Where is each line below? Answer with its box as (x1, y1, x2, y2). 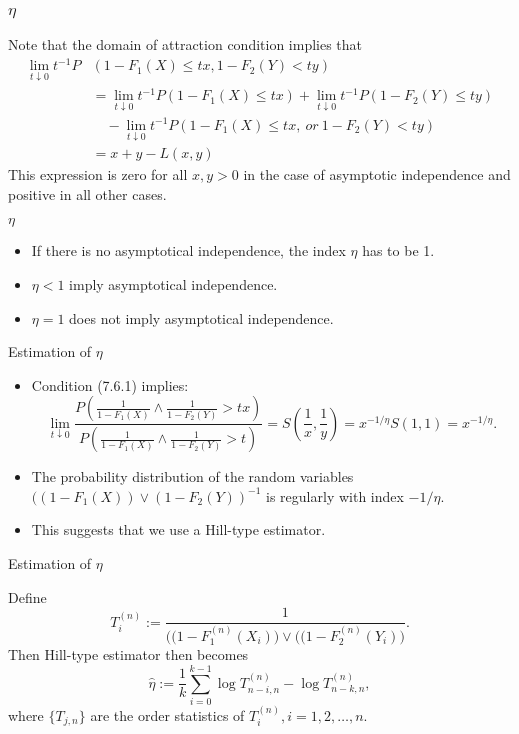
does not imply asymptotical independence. (69, 307, 334, 328)
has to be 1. (362, 240, 435, 261)
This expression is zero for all (8, 164, 188, 185)
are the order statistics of (90, 704, 245, 725)
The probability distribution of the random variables (31, 466, 354, 487)
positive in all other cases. (8, 183, 167, 204)
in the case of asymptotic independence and (243, 164, 511, 185)
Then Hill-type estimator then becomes (8, 644, 249, 665)
